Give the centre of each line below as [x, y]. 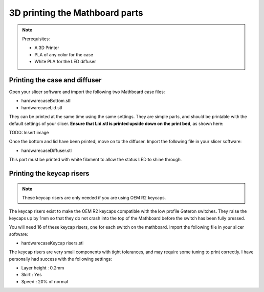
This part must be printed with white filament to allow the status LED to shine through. [95, 160]
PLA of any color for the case [64, 54]
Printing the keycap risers [49, 173]
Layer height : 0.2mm [43, 268]
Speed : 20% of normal [45, 281]
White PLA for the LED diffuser [65, 62]
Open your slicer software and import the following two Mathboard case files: [87, 92]
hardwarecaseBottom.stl [46, 101]
